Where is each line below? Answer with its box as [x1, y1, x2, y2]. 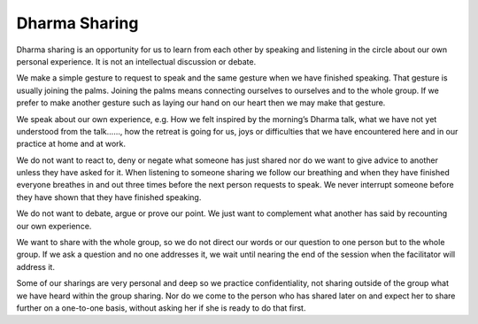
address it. [16, 261, 55, 272]
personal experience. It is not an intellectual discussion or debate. [16, 56, 257, 66]
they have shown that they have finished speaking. [16, 191, 202, 203]
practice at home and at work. [16, 138, 127, 150]
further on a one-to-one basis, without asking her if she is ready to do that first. [16, 302, 306, 313]
